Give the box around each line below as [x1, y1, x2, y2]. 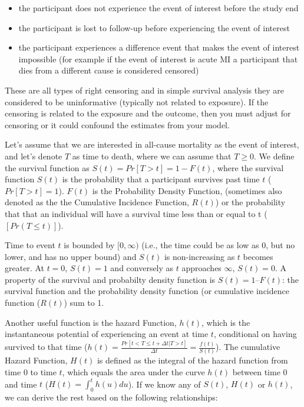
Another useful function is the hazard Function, [5, 316, 177, 328]
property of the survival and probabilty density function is [5, 273, 216, 285]
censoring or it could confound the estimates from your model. [5, 118, 230, 131]
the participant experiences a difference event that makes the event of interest [18, 41, 300, 54]
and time [5, 378, 37, 390]
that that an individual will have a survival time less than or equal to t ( [5, 207, 267, 219]
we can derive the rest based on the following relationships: [5, 391, 218, 403]
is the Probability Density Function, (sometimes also [92, 184, 282, 196]
